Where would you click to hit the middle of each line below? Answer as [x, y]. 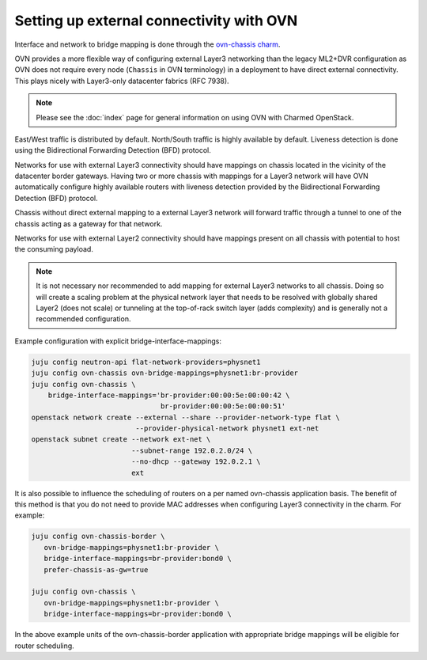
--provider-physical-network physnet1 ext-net [227, 429]
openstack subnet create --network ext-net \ [121, 440]
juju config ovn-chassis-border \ [98, 537]
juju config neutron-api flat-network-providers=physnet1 [146, 362]
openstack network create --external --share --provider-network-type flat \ [185, 417]
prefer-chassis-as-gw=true [96, 569]
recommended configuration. [83, 319]
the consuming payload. [54, 249]
